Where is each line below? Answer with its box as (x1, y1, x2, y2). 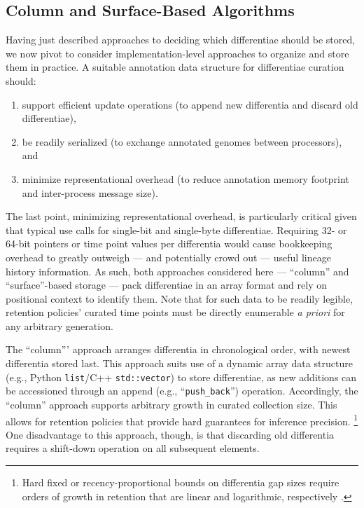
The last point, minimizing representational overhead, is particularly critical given (6, 209, 357, 224)
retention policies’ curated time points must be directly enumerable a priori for (6, 305, 345, 320)
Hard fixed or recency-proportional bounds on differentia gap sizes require (22, 475, 339, 490)
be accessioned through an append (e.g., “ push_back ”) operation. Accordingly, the (6, 383, 358, 398)
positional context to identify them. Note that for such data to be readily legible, (6, 291, 353, 306)
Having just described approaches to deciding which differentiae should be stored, (6, 32, 356, 47)
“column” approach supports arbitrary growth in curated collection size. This (6, 397, 337, 411)
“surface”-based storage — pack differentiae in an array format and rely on (6, 277, 327, 292)
